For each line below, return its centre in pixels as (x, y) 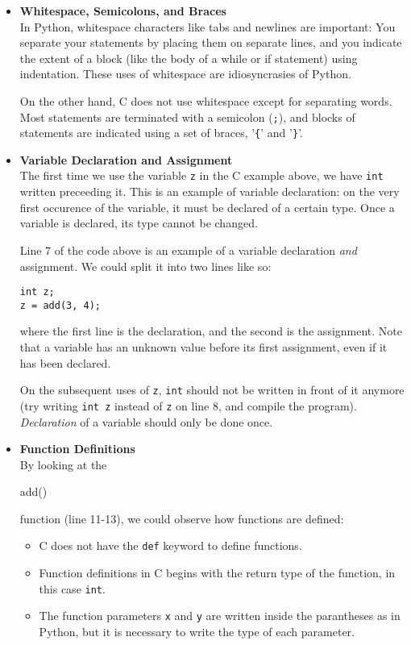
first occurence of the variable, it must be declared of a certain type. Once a (207, 207)
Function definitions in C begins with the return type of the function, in (217, 573)
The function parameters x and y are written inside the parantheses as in (220, 616)
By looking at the (63, 464)
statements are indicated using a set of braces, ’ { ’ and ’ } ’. (161, 133)
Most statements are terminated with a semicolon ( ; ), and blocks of (187, 117)
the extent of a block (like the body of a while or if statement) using (189, 58)
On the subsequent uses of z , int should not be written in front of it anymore (212, 390)
